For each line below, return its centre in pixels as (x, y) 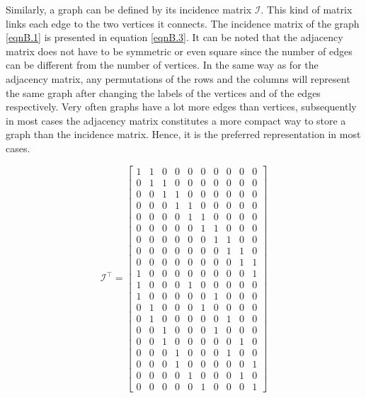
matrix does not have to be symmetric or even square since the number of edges (179, 51)
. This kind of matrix (307, 9)
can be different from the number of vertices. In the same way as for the (162, 65)
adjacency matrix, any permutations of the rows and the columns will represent (178, 78)
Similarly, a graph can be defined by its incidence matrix (129, 9)
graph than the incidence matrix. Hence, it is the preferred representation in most (183, 134)
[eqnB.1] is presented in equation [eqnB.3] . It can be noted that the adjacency (175, 37)
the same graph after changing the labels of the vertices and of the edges (163, 92)
